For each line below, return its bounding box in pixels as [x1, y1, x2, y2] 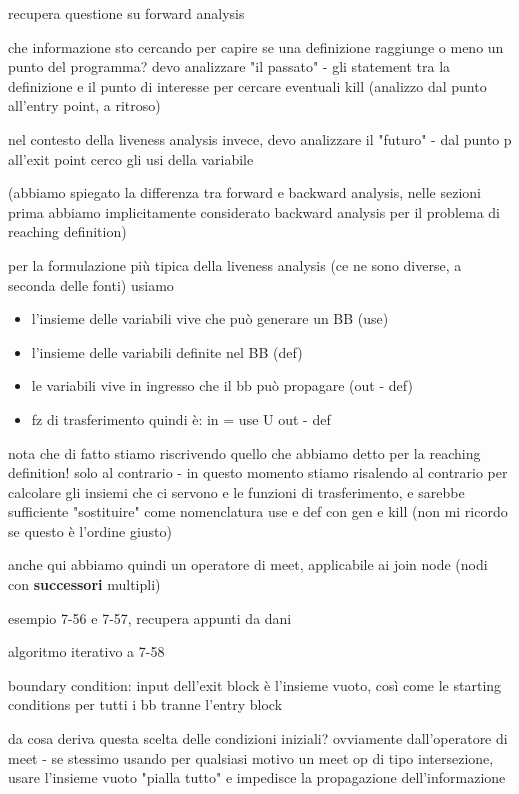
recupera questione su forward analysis [8, 3, 245, 23]
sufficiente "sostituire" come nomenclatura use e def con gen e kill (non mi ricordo [8, 501, 508, 522]
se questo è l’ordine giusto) [8, 520, 172, 541]
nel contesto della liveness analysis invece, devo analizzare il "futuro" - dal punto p [8, 128, 512, 149]
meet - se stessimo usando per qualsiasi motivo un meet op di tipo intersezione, [8, 747, 494, 768]
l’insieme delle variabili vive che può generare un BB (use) [31, 308, 389, 329]
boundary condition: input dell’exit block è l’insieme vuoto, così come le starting [8, 674, 502, 695]
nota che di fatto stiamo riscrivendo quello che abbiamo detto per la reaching [8, 442, 481, 463]
